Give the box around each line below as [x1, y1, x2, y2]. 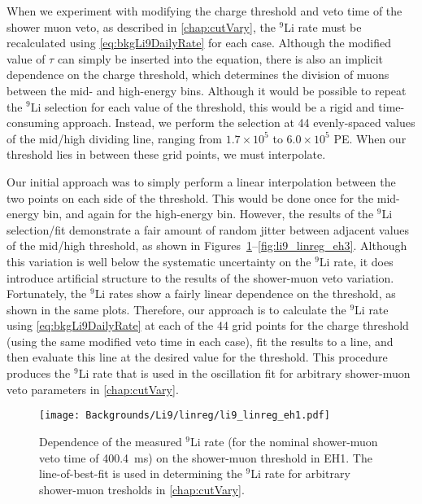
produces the [7, 365, 71, 382]
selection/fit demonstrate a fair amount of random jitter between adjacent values [7, 221, 410, 238]
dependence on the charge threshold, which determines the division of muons [7, 66, 389, 83]
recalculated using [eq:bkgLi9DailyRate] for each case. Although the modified [7, 34, 391, 51]
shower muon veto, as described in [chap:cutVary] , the [7, 18, 276, 35]
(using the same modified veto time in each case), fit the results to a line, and [7, 332, 394, 349]
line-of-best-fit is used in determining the [39, 465, 242, 482]
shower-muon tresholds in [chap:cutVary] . [39, 480, 245, 497]
